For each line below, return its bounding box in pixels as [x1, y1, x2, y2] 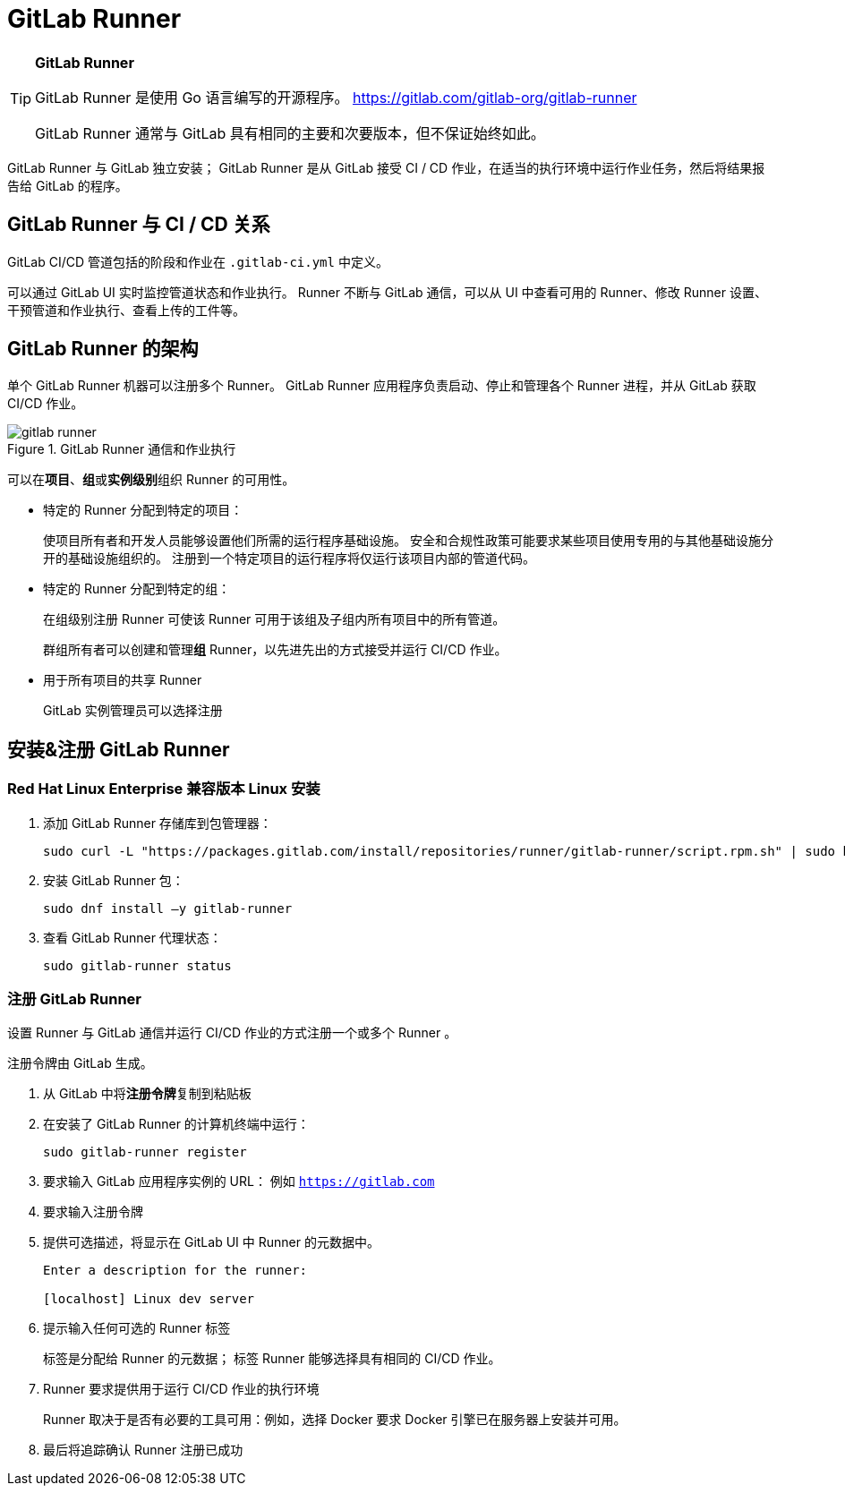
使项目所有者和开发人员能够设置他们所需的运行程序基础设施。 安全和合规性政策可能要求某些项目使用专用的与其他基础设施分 [43, 533, 773, 549]
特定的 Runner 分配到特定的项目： [43, 502, 243, 518]
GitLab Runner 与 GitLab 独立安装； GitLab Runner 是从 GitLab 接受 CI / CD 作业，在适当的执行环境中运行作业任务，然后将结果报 [7, 159, 765, 175]
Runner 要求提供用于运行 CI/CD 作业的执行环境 [43, 1381, 320, 1397]
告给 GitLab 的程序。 [7, 177, 128, 193]
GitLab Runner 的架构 [7, 337, 199, 361]
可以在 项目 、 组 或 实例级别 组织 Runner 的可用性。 [7, 472, 295, 488]
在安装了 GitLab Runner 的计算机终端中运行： [43, 1116, 310, 1132]
